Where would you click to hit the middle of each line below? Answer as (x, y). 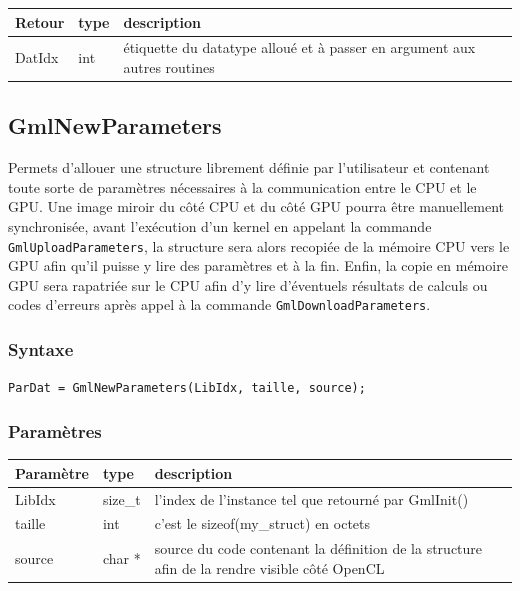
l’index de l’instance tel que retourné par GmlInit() (311, 498)
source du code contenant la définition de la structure (318, 548)
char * (121, 558)
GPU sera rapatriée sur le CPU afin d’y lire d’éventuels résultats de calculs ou (248, 284)
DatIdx (37, 57)
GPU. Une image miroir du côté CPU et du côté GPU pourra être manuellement (256, 206)
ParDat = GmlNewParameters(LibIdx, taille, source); (187, 388)
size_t (121, 498)
